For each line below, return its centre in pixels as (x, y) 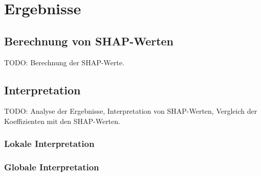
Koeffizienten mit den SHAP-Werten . (62, 121)
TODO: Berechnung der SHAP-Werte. (64, 62)
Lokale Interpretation (49, 144)
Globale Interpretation (52, 167)
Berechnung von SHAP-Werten (89, 41)
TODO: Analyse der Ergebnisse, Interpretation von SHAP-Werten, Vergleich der (131, 111)
